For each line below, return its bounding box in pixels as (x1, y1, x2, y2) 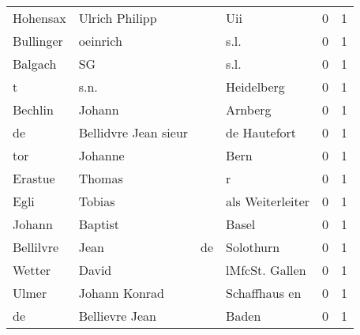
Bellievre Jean (78, 307, 156, 325)
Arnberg (226, 100, 272, 119)
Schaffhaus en (226, 284, 302, 302)
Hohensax (13, 9, 66, 27)
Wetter (13, 261, 51, 279)
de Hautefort (226, 123, 297, 141)
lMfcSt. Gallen (226, 261, 306, 279)
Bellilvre (13, 238, 59, 256)
